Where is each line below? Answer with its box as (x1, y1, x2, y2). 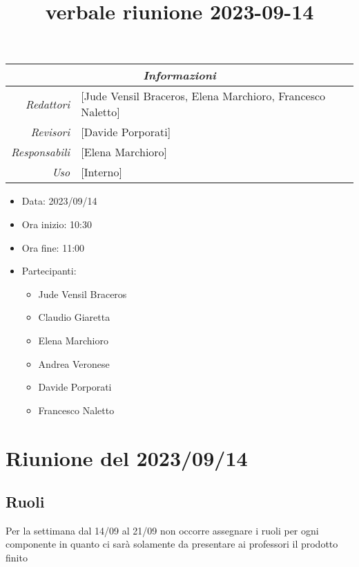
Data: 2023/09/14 (21, 194, 97, 208)
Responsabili (11, 144, 70, 160)
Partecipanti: (21, 263, 77, 278)
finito (6, 550, 28, 565)
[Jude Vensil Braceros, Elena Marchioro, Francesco (81, 88, 326, 104)
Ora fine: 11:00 (21, 240, 85, 254)
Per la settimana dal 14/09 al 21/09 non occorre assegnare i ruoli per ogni (6, 523, 319, 537)
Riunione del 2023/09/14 (6, 443, 248, 472)
